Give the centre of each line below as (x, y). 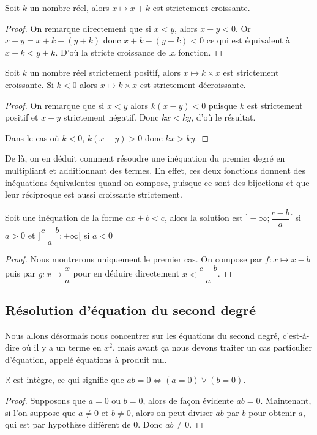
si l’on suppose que (40, 412)
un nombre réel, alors (69, 7)
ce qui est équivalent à (248, 40)
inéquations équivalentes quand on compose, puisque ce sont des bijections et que (157, 182)
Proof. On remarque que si (55, 105)
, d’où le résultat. (223, 117)
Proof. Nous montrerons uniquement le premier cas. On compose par (134, 258)
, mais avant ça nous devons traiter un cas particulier (212, 347)
